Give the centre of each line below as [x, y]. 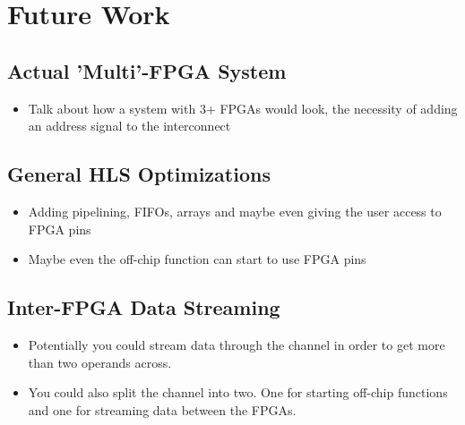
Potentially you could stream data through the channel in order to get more [237, 344]
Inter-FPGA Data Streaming [144, 307]
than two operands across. [100, 362]
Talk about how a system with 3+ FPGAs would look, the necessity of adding [243, 108]
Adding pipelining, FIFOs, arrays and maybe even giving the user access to [235, 211]
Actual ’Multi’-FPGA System [147, 70]
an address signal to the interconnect [129, 126]
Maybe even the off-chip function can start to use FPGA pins [197, 259]
